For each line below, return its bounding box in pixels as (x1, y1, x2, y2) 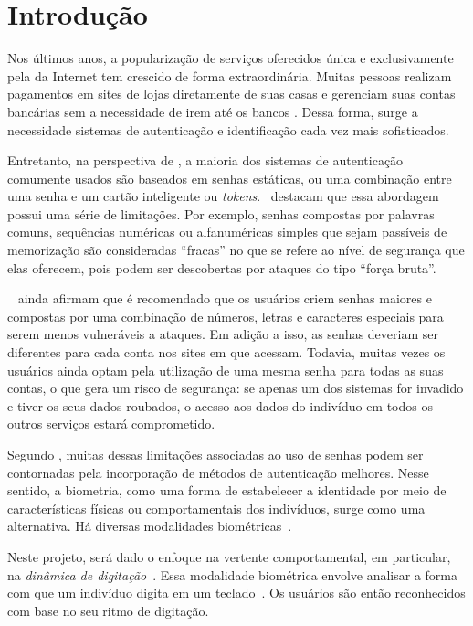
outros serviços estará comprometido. (7, 414, 215, 433)
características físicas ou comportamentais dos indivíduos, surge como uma (7, 498, 426, 517)
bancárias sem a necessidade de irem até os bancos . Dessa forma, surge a (7, 101, 418, 121)
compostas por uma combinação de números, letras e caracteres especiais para (7, 306, 444, 325)
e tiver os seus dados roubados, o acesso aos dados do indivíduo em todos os (7, 396, 433, 415)
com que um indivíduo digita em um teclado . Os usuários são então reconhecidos (7, 583, 466, 602)
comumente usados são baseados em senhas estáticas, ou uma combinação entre (7, 168, 452, 187)
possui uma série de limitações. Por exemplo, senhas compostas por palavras (7, 204, 435, 223)
